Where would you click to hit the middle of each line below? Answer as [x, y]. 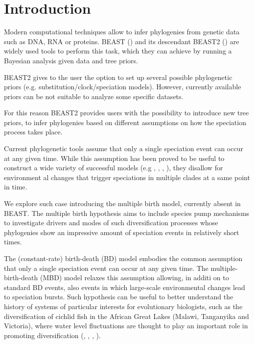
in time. [16, 187]
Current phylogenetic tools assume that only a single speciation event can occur [124, 148]
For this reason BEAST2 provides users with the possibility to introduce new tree [127, 113]
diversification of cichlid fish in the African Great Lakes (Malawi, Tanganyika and [127, 316]
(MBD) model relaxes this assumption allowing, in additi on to [134, 278]
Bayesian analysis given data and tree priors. [71, 60]
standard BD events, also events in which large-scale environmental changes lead [125, 287]
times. [13, 242]
